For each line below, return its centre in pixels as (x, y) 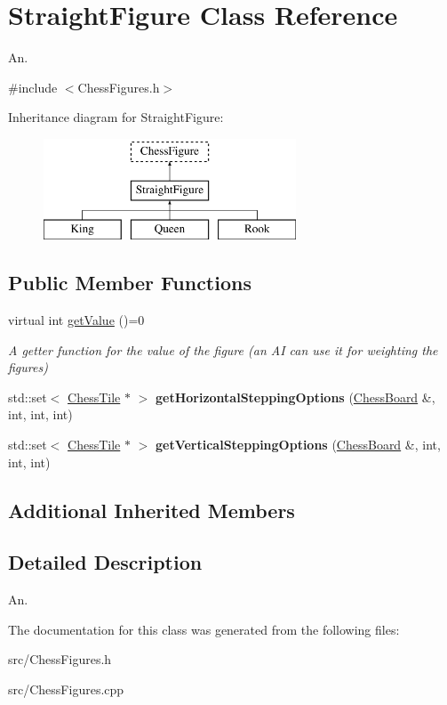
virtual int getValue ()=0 (76, 320)
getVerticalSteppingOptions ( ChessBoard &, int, (298, 445)
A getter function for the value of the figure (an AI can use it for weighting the (223, 349)
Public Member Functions (130, 283)
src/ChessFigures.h (60, 659)
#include (33, 87)
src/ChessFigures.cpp (66, 689)
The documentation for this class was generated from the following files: (204, 629)
